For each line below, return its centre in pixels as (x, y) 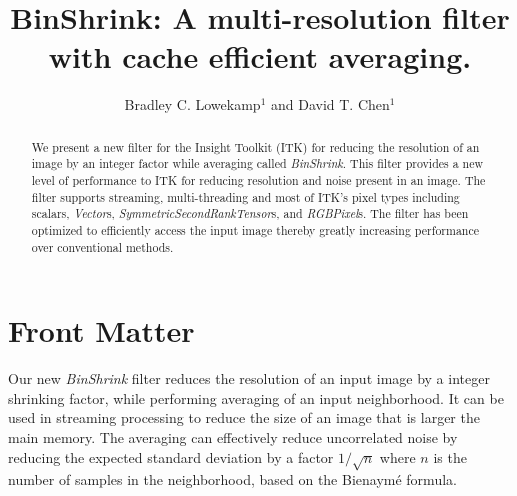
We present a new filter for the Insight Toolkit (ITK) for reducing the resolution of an (255, 146)
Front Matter (101, 330)
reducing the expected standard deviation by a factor (171, 456)
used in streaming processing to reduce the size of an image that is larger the (244, 417)
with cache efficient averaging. (260, 56)
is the (450, 456)
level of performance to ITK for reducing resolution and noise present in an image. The (258, 180)
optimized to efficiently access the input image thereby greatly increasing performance (255, 229)
